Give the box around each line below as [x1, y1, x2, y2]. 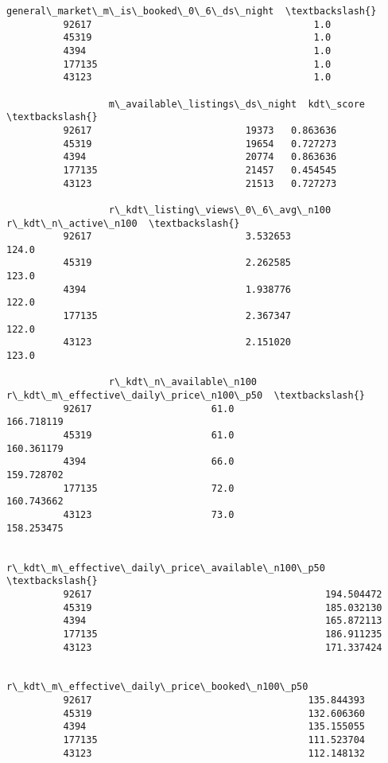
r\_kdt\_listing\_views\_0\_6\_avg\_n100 [108, 204, 332, 216]
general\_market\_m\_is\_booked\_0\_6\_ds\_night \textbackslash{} [6, 6, 377, 17]
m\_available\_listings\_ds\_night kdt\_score [108, 98, 366, 110]
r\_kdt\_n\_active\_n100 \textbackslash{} [6, 217, 240, 229]
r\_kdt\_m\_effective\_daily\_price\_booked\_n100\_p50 [6, 681, 308, 693]
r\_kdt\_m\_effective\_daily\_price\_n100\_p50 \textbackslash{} [6, 390, 366, 402]
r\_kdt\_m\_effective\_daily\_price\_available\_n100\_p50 [6, 562, 325, 574]
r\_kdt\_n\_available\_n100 [108, 376, 257, 388]
